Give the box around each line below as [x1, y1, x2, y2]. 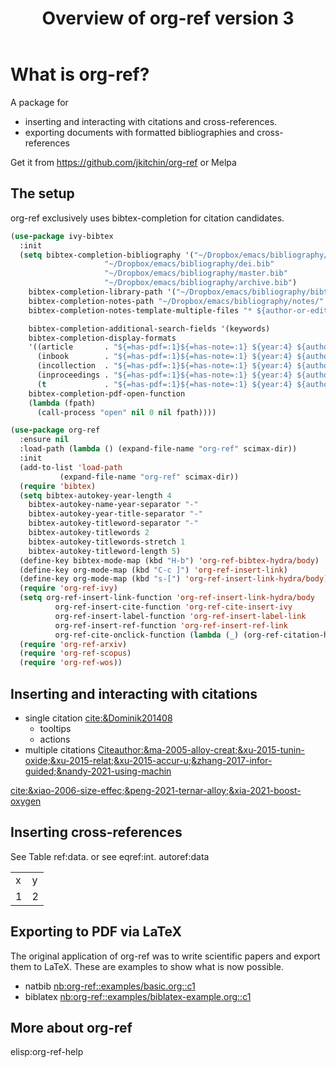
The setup [10, 185, 75, 202]
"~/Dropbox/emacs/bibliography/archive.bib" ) [104, 278, 298, 288]
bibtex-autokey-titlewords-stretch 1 [28, 537, 186, 547]
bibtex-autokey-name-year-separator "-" [28, 500, 199, 510]
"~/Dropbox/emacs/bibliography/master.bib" [104, 268, 288, 279]
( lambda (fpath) [28, 398, 97, 408]
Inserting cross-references [10, 824, 183, 841]
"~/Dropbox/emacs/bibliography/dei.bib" [104, 259, 275, 269]
